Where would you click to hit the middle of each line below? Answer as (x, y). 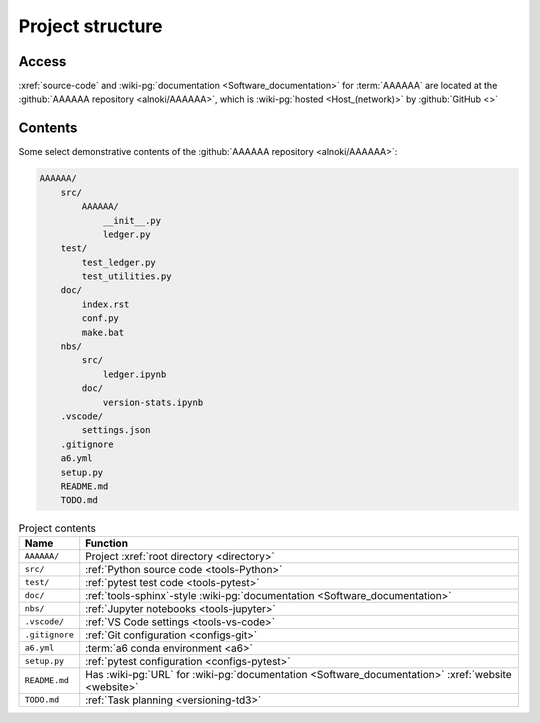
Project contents (57, 528)
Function (107, 543)
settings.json (116, 430)
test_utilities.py (126, 276)
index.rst (105, 304)
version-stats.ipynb (153, 402)
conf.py (100, 318)
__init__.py (132, 220)
